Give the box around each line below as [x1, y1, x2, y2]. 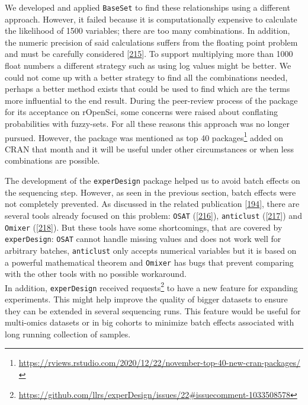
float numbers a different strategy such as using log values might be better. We [5, 59, 291, 72]
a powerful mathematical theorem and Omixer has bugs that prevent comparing [5, 256, 294, 268]
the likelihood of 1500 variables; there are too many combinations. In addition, [5, 24, 290, 37]
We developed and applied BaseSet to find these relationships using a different [5, 1, 290, 13]
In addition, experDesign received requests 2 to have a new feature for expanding [5, 279, 298, 294]
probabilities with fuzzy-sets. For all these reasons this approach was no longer [5, 117, 290, 129]
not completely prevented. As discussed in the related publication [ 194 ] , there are [5, 197, 300, 210]
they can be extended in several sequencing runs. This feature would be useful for [5, 304, 301, 317]
